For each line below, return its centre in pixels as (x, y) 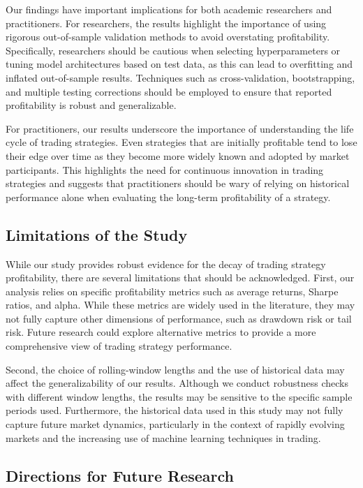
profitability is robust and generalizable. (91, 105)
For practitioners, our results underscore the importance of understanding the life (180, 128)
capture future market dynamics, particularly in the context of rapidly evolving (175, 424)
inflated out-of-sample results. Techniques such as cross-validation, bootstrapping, (180, 77)
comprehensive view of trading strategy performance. (119, 346)
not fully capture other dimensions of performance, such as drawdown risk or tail (179, 318)
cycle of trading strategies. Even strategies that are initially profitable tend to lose (181, 142)
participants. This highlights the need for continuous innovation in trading (165, 169)
